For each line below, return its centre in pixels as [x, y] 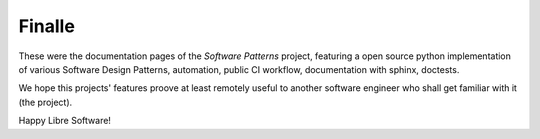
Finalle [46, 26]
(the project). [45, 102]
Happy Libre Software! [65, 121]
